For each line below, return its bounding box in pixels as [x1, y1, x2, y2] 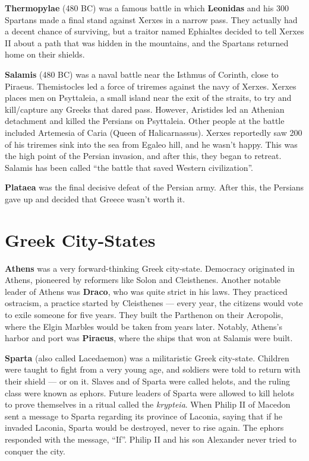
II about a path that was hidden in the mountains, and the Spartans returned [5, 36, 289, 49]
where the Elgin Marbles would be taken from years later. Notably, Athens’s [5, 320, 282, 332]
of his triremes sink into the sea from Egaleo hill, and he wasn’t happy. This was [5, 138, 298, 150]
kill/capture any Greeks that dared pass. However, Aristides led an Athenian [5, 103, 285, 115]
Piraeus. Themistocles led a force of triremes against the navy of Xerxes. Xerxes [5, 80, 297, 92]
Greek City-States [5, 227, 156, 252]
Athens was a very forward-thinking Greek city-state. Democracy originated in [5, 262, 295, 274]
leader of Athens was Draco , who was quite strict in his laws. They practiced [5, 285, 288, 297]
